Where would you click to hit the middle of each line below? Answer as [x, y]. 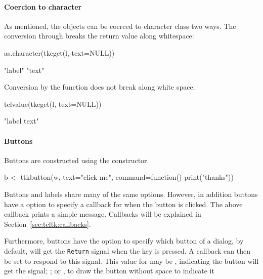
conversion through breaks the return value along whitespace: [99, 36]
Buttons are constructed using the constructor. [77, 160]
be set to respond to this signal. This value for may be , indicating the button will [131, 261]
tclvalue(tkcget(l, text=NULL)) [53, 104]
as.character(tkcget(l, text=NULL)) [59, 52]
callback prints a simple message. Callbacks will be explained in [103, 214]
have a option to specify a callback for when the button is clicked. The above [123, 204]
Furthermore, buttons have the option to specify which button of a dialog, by [124, 241]
